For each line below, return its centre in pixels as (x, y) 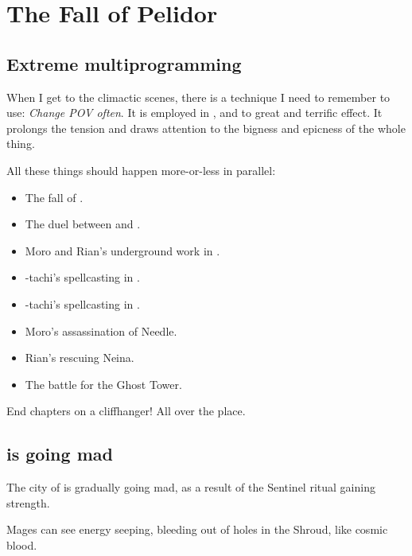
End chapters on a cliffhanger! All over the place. (126, 411)
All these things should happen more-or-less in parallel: (141, 170)
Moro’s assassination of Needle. (101, 330)
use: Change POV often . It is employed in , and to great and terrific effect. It (194, 113)
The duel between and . (83, 224)
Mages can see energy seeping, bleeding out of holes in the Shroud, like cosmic (197, 529)
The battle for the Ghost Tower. (103, 384)
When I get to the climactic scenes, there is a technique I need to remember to (198, 97)
